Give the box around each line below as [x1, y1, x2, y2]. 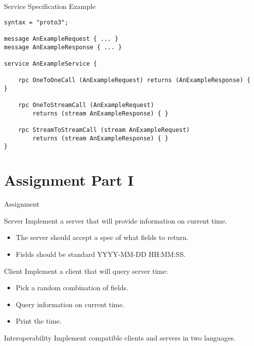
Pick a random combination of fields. [15, 282, 128, 293]
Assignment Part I [4, 170, 134, 190]
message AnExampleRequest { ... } [4, 35, 119, 42]
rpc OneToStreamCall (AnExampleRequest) [18, 102, 154, 109]
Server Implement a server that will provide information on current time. [4, 215, 227, 226]
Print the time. [15, 316, 62, 326]
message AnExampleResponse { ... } [4, 43, 122, 51]
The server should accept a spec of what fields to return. [15, 232, 189, 242]
